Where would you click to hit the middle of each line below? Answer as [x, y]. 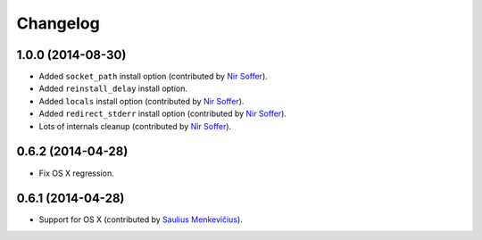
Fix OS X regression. [77, 173]
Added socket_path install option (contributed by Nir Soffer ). [153, 77]
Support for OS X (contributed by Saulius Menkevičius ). [141, 219]
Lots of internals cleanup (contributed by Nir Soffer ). [135, 126]
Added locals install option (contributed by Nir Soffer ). [141, 101]
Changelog [58, 23]
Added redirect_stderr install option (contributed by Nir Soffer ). [163, 114]
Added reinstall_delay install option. [113, 88]
